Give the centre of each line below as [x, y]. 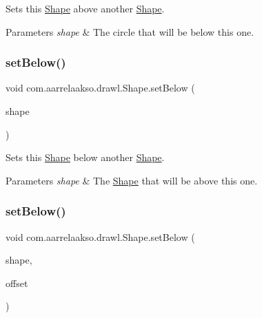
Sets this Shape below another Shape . [85, 157]
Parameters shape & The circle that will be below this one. [130, 31]
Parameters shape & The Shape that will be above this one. [132, 180]
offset [17, 283]
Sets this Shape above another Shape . [85, 8]
